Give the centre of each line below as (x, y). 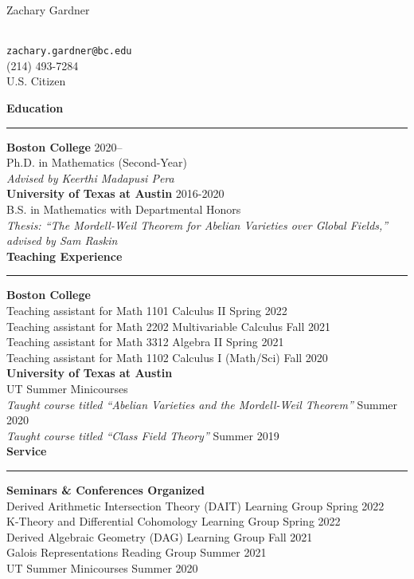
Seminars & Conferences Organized (105, 489)
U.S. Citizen (36, 81)
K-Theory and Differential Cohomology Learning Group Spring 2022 (174, 521)
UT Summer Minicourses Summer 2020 (102, 567)
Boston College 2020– (64, 146)
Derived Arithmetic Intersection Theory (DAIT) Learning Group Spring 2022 (195, 505)
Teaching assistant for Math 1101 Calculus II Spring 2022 (147, 310)
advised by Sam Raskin (62, 240)
